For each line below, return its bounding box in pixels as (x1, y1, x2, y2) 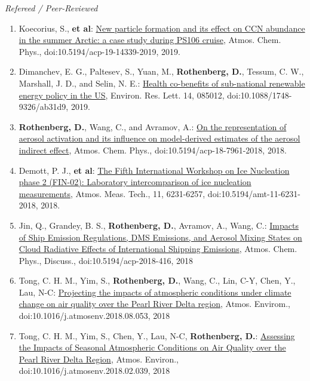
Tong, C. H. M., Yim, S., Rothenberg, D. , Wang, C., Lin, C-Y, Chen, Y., (19, 274, 296, 287)
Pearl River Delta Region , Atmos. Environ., (19, 352, 179, 365)
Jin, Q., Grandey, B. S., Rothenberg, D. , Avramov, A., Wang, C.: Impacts (19, 219, 299, 231)
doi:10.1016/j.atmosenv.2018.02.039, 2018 (19, 364, 170, 377)
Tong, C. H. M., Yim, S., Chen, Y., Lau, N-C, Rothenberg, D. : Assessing (19, 329, 295, 342)
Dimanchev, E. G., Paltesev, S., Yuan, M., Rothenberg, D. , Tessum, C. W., (19, 65, 304, 78)
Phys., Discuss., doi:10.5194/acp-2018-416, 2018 (19, 254, 193, 266)
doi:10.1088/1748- (227, 88, 292, 101)
